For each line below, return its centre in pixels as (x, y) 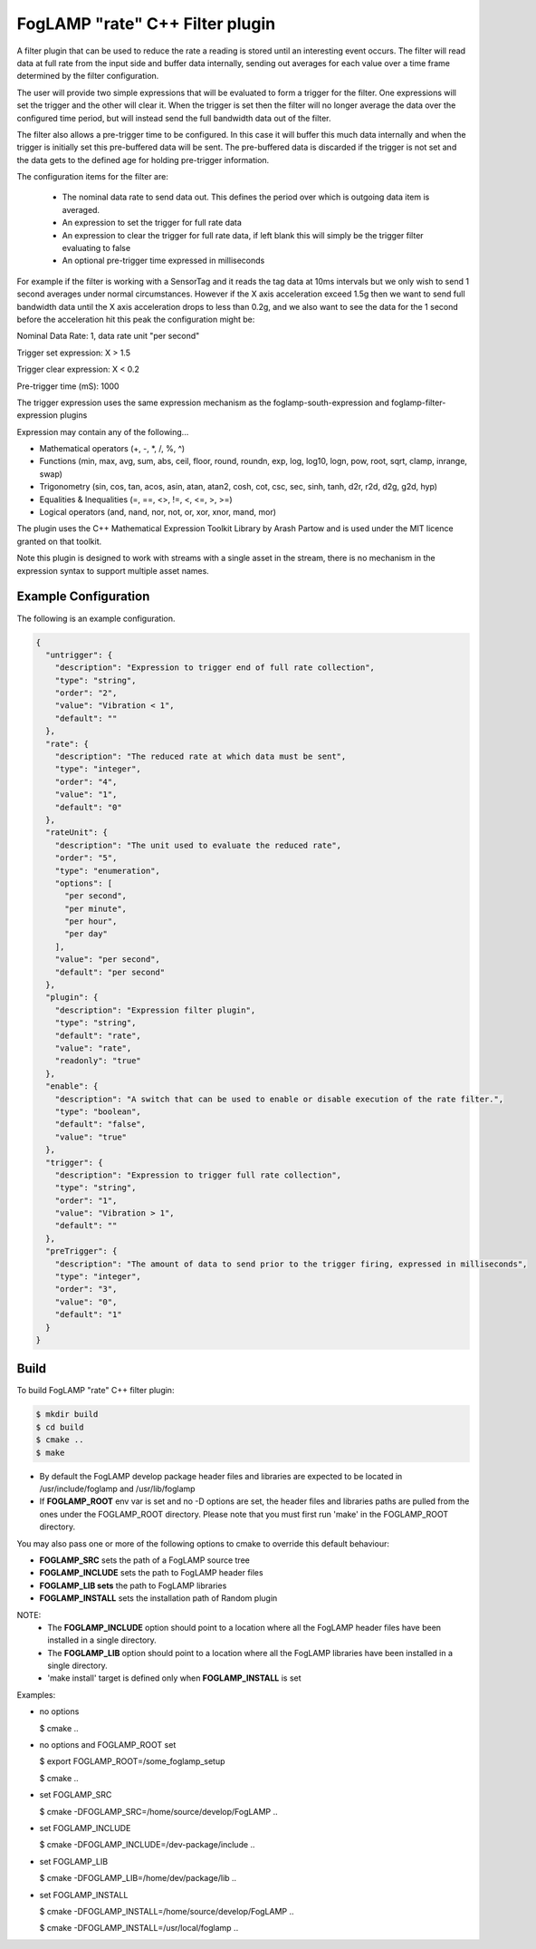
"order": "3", (86, 1289)
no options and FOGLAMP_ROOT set (108, 1745)
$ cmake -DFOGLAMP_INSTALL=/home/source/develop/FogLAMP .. (167, 1911)
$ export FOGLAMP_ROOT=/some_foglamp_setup (132, 1761)
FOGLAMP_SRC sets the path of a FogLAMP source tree (145, 1560)
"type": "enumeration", (107, 871)
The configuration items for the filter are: (93, 177)
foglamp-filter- (418, 402)
